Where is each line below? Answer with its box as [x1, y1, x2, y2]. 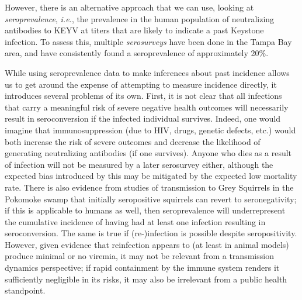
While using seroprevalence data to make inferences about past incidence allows [5, 66, 290, 78]
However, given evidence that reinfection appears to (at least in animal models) [5, 238, 289, 250]
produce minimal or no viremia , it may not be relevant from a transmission [5, 250, 274, 262]
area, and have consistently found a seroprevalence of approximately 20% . [5, 47, 269, 59]
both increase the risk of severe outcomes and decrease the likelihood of [5, 135, 261, 147]
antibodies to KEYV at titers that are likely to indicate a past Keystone [5, 24, 264, 36]
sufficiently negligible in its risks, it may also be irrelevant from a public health [5, 273, 287, 285]
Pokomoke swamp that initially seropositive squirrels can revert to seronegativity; [5, 192, 297, 205]
